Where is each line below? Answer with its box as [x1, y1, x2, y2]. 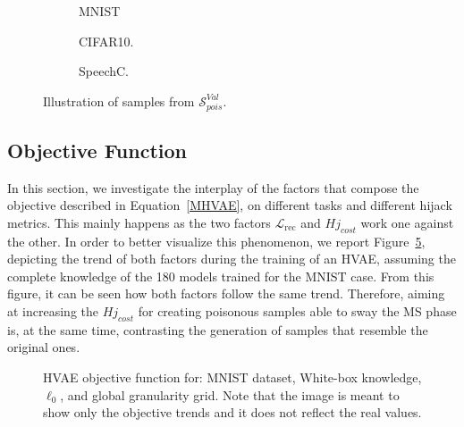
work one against [360, 213, 454, 231]
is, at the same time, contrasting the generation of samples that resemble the [7, 320, 428, 339]
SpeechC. [79, 62, 129, 80]
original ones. [7, 338, 80, 356]
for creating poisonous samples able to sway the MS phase [138, 302, 457, 321]
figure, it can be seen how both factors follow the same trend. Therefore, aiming [7, 284, 445, 303]
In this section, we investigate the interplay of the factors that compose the [7, 178, 419, 197]
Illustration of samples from [43, 91, 195, 110]
